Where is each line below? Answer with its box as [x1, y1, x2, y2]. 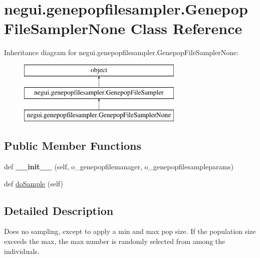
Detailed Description [4, 202, 114, 218]
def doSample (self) [4, 178, 63, 188]
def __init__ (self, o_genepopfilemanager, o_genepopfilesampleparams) [4, 161, 234, 172]
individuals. [4, 245, 40, 256]
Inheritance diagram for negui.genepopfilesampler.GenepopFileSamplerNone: [4, 47, 239, 58]
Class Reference [130, 18, 242, 39]
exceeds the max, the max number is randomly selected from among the [4, 236, 225, 246]
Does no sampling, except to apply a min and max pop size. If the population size [4, 226, 256, 236]
